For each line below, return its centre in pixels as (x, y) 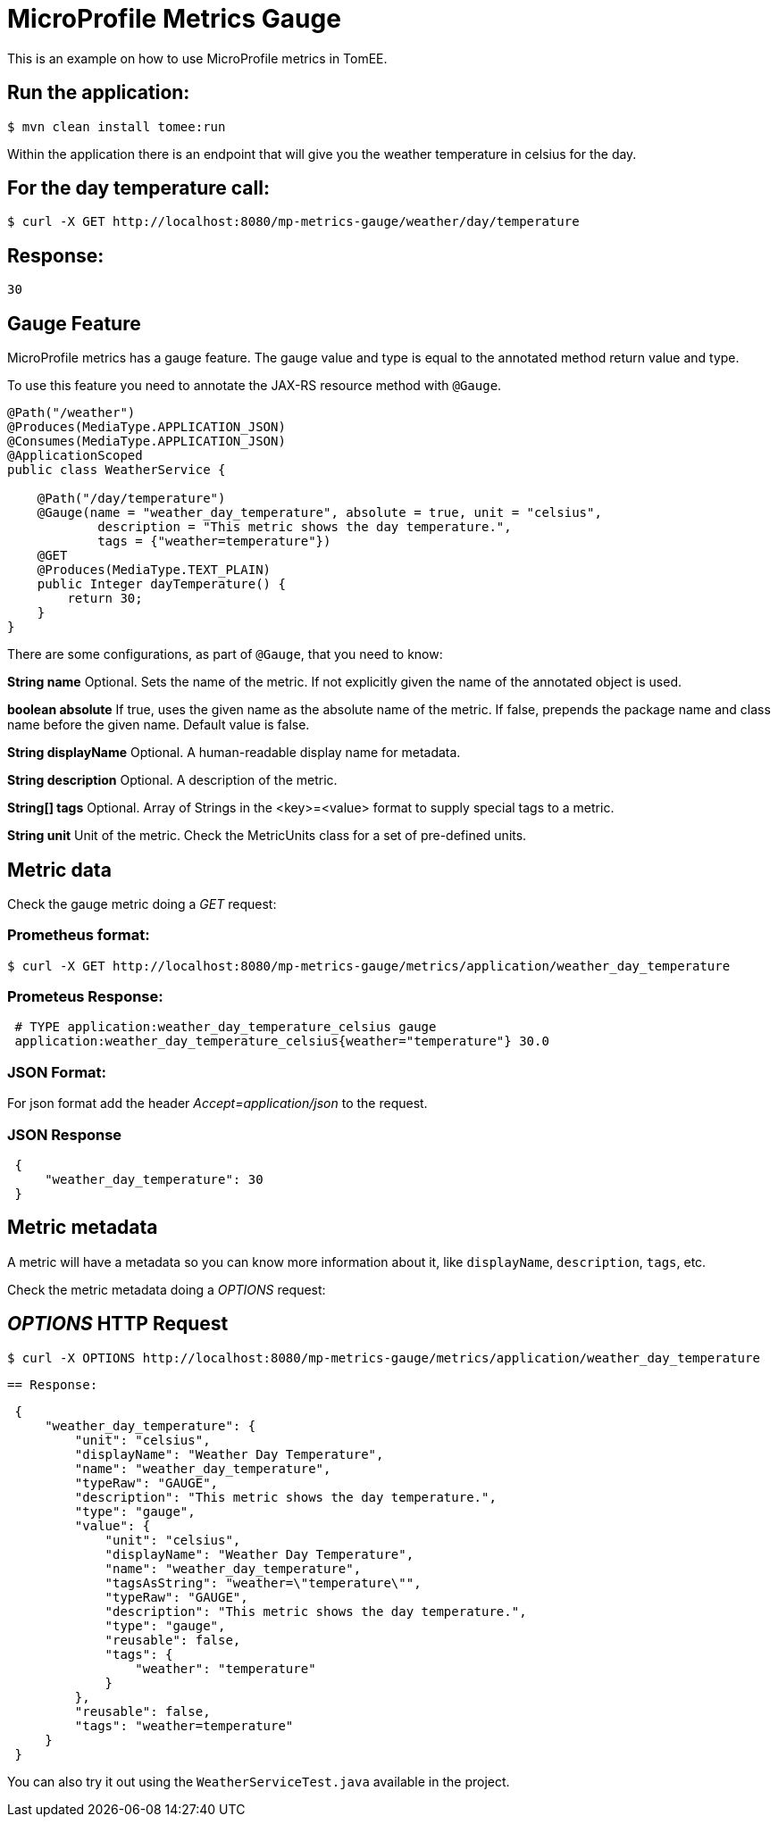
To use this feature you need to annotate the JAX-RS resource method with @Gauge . (255, 386)
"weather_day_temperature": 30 (154, 1179)
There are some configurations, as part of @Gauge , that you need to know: (225, 654)
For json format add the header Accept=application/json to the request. (218, 1104)
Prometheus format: (79, 935)
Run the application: (99, 93)
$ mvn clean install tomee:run (117, 126)
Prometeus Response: (85, 997)
